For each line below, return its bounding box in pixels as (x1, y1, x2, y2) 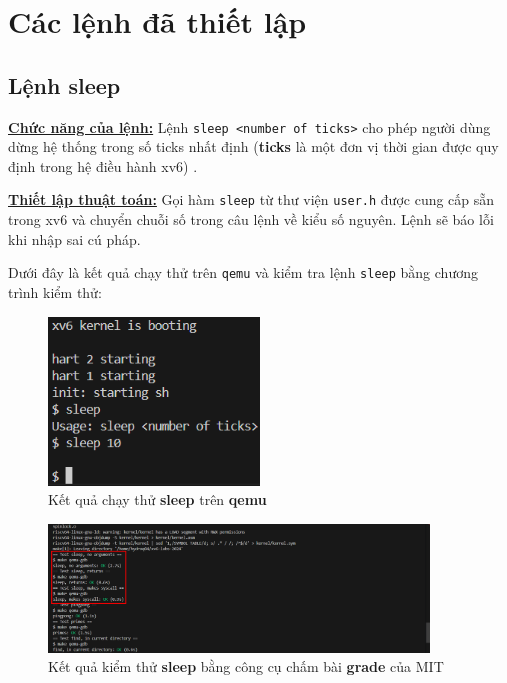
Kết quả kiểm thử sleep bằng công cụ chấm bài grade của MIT (48, 656, 444, 677)
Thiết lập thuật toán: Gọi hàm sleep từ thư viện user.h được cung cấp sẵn (8, 189, 495, 210)
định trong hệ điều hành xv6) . (8, 155, 198, 176)
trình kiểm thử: (8, 281, 102, 302)
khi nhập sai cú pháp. (8, 228, 141, 249)
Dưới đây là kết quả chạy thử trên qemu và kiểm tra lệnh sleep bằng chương (8, 262, 478, 283)
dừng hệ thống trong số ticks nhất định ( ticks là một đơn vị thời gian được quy (8, 136, 499, 157)
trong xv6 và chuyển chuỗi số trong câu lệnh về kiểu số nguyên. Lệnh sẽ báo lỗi (8, 209, 494, 230)
